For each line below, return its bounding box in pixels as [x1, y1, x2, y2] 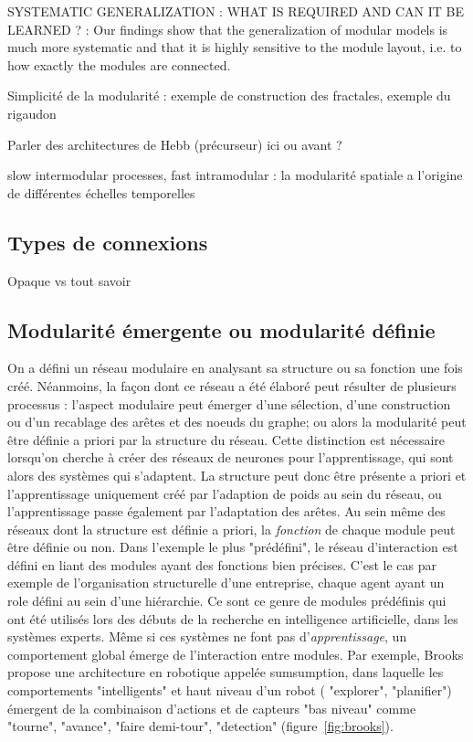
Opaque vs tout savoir [7, 270, 131, 290]
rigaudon [7, 103, 57, 122]
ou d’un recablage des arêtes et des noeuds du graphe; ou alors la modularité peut [7, 412, 467, 431]
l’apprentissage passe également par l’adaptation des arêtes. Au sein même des [7, 502, 446, 521]
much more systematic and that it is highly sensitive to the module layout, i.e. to [7, 37, 462, 57]
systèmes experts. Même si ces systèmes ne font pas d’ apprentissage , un [7, 627, 407, 646]
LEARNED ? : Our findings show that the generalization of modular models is [7, 19, 448, 38]
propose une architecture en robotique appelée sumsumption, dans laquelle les [7, 662, 444, 682]
